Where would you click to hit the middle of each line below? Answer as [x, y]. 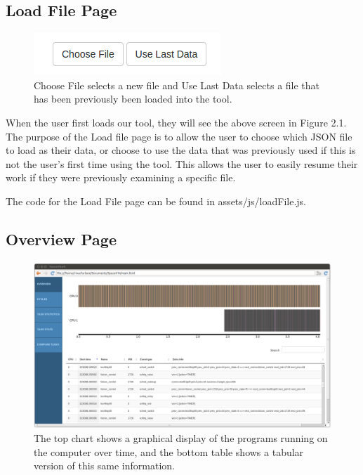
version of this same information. [104, 466]
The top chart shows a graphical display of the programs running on [181, 438]
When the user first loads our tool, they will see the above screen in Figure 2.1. [176, 122]
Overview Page [61, 239]
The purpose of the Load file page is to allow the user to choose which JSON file [179, 136]
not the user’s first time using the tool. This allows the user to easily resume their [182, 163]
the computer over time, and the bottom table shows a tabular [169, 451]
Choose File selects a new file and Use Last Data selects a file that [177, 85]
